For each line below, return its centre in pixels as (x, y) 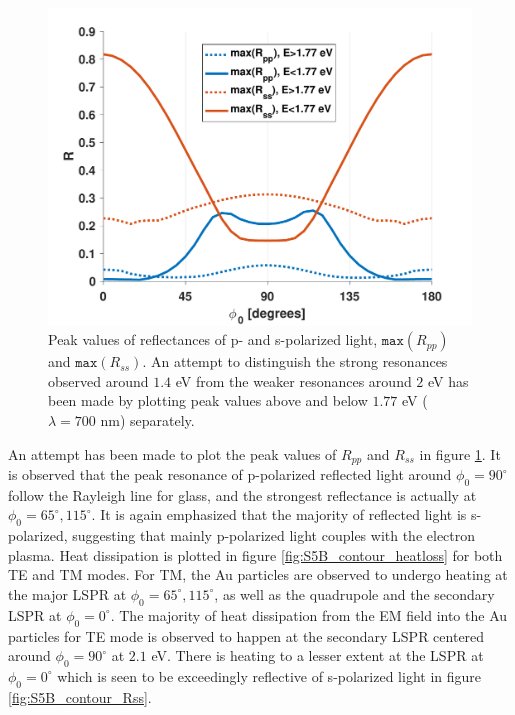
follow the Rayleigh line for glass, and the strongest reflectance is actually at (242, 494)
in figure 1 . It (460, 453)
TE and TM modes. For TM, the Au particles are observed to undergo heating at (258, 574)
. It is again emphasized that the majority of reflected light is (279, 514)
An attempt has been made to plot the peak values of (172, 453)
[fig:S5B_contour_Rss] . (80, 696)
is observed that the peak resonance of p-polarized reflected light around (230, 474)
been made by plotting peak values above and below (208, 400)
